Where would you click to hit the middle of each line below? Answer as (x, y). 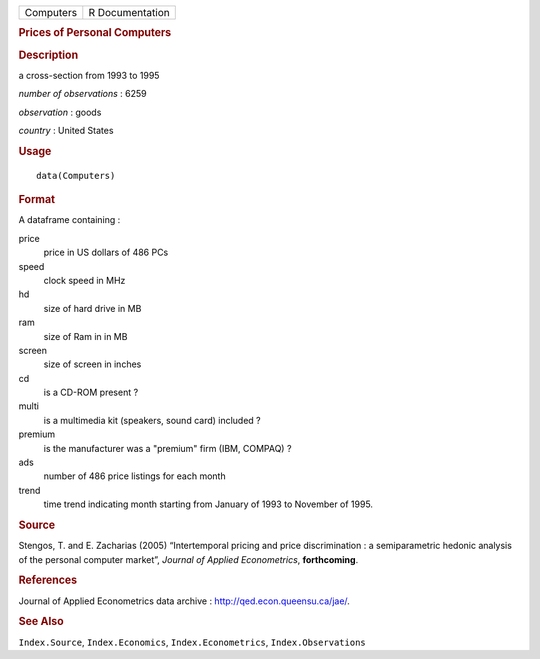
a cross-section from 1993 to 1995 (89, 75)
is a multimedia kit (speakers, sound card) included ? (152, 420)
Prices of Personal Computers (95, 33)
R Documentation (129, 12)
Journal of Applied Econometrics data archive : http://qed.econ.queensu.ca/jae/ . (184, 601)
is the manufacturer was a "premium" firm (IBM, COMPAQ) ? (167, 448)
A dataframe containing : (69, 220)
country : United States (66, 131)
